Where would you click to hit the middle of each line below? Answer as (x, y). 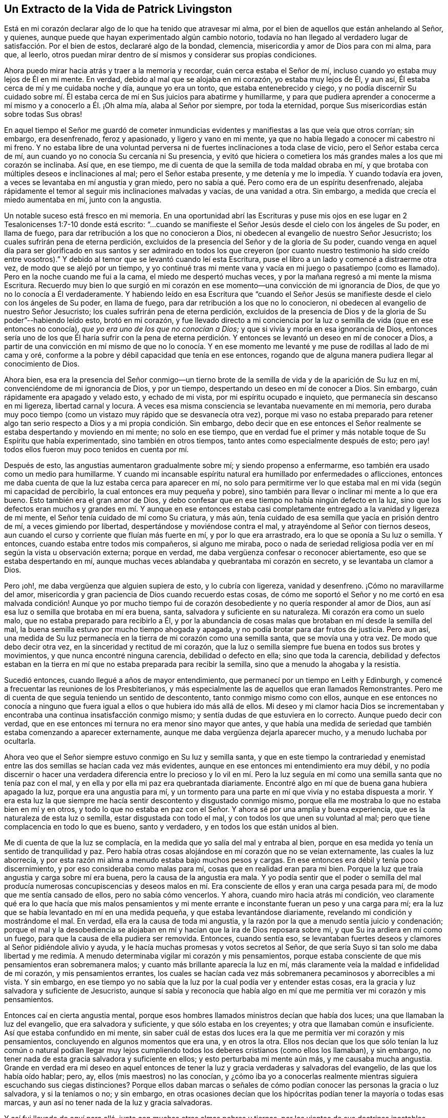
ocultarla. (20, 741)
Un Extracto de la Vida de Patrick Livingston (118, 9)
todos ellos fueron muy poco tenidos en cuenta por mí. (97, 450)
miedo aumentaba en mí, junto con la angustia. (83, 200)
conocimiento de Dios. (42, 364)
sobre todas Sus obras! (43, 114)
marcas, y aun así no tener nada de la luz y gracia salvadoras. (108, 1103)
